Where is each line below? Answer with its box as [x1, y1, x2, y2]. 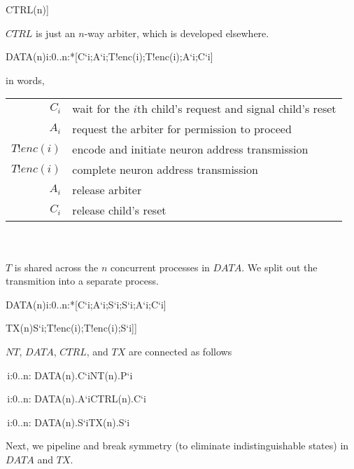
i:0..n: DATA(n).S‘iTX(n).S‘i [7, 414, 130, 429]
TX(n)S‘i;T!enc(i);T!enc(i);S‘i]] [6, 320, 137, 335]
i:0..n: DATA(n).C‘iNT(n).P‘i [7, 367, 133, 382]
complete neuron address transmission [72, 161, 258, 178]
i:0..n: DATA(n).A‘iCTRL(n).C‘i [7, 391, 146, 406]
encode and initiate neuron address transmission [72, 141, 309, 158]
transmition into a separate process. [6, 273, 159, 288]
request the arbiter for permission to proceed [72, 121, 292, 137]
